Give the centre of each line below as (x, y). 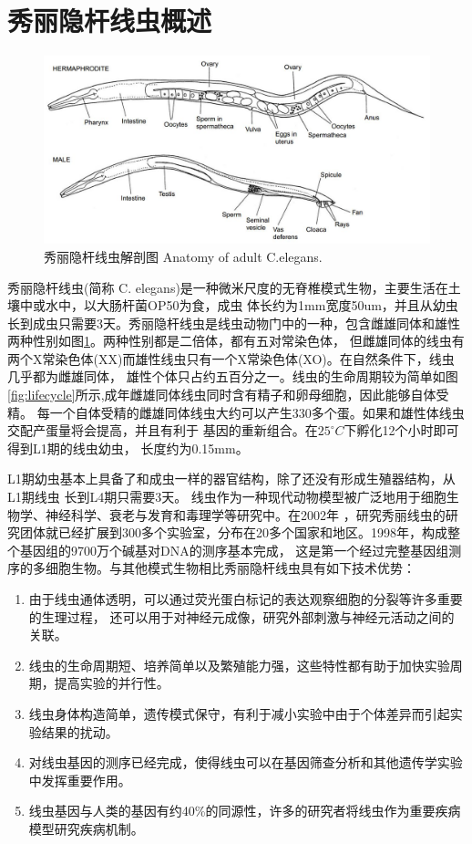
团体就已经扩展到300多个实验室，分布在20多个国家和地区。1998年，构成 (233, 532)
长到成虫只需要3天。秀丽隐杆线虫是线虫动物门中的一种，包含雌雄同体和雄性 (234, 323)
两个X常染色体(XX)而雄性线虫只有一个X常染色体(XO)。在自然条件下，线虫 (231, 358)
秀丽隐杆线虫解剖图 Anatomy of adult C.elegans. (183, 256)
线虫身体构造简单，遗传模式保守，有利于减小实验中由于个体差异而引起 (239, 713)
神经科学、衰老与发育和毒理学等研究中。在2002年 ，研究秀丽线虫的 (245, 514)
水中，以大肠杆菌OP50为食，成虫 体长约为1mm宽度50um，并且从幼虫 (251, 305)
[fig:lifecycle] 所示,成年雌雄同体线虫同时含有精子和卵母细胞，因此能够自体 (222, 395)
